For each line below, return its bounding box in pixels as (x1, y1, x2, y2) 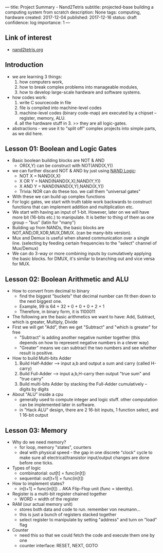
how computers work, (19, 79, 63, 85)
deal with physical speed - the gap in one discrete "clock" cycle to (19, 450, 153, 456)
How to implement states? (12, 480, 65, 486)
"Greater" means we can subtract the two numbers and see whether (19, 345, 157, 351)
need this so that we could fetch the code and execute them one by (19, 533, 155, 538)
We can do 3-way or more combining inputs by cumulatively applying (12, 251, 152, 257)
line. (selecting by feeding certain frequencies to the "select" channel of (12, 240, 157, 246)
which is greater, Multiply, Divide (12, 319, 78, 325)
